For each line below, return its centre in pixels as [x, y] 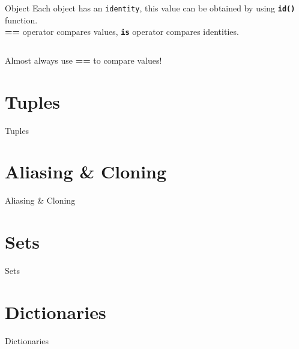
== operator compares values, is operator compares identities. [122, 32]
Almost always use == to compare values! [83, 60]
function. [21, 20]
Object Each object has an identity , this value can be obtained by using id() [150, 8]
